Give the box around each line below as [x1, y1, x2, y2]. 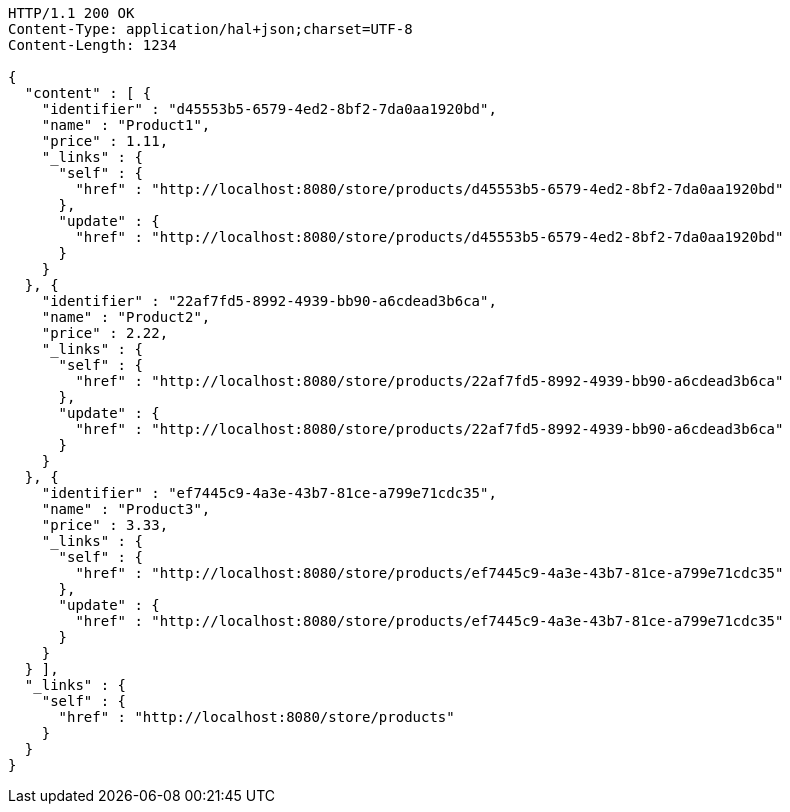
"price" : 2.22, [41, 325, 169, 341]
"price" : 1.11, [41, 133, 169, 149]
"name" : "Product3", [41, 501, 211, 517]
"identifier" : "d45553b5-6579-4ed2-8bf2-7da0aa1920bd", [41, 101, 497, 117]
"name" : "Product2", [41, 309, 211, 325]
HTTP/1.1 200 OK [8, 5, 135, 21]
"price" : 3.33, [41, 517, 169, 533]
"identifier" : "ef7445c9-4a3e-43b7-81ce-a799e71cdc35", [41, 485, 497, 501]
